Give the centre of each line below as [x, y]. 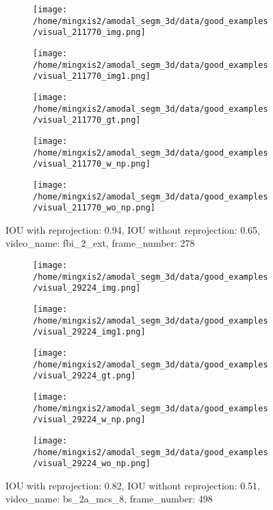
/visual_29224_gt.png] [84, 376]
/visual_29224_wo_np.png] [92, 464]
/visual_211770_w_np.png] [92, 164]
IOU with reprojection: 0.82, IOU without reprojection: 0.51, [133, 485]
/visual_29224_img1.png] [89, 332]
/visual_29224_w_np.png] [89, 420]
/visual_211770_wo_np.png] [94, 208]
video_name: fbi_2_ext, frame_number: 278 [100, 243]
